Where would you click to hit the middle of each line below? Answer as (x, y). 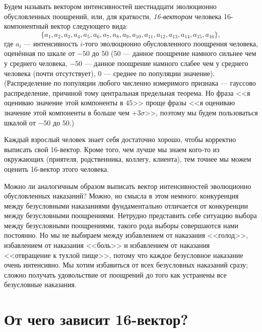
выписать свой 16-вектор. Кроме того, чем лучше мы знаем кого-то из (112, 149)
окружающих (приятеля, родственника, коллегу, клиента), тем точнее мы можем (128, 159)
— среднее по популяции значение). (159, 73)
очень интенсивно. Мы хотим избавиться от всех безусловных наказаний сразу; (126, 265)
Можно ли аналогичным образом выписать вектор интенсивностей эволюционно (128, 186)
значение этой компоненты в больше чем (67, 112)
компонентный (26, 26)
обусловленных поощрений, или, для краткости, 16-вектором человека (113, 16)
